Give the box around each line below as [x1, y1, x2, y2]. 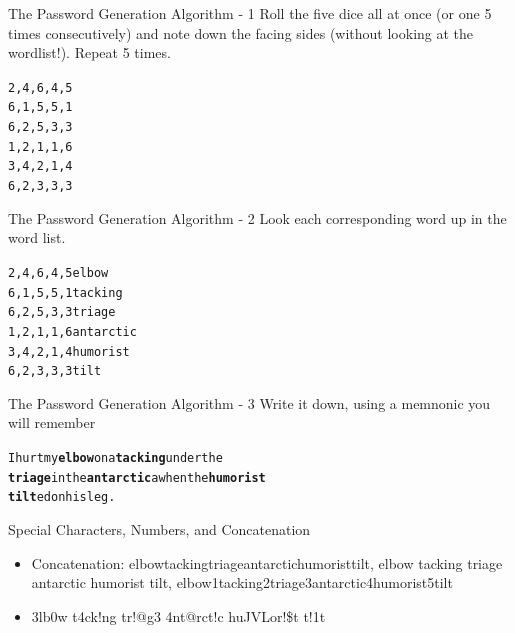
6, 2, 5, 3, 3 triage [8, 305, 116, 320]
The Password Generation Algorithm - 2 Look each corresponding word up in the [8, 207, 507, 228]
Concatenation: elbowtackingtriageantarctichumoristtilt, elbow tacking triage [31, 552, 503, 573]
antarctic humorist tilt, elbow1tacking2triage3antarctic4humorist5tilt [31, 572, 453, 593]
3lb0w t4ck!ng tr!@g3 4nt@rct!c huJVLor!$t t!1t [31, 605, 326, 626]
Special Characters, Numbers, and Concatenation [8, 519, 311, 539]
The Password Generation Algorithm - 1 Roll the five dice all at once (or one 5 [8, 3, 492, 23]
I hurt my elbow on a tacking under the [8, 451, 223, 466]
